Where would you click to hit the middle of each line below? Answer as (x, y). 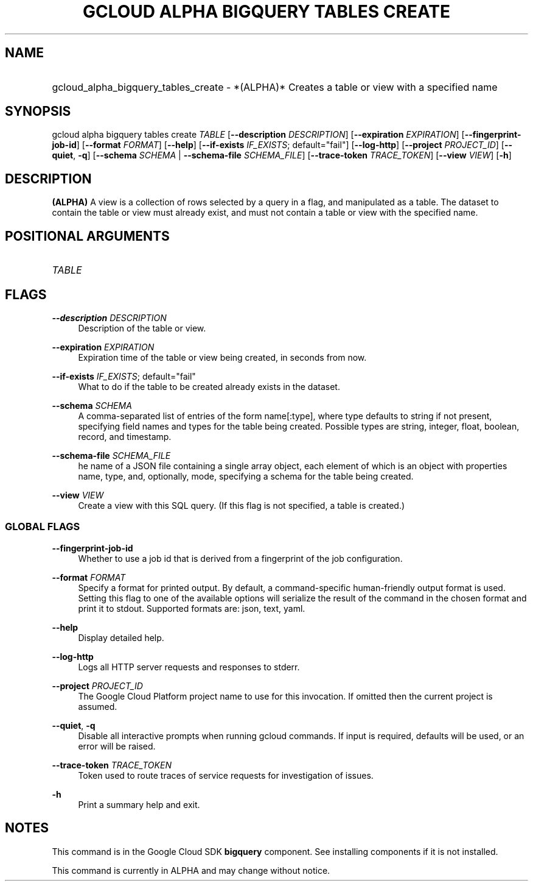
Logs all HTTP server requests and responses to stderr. (189, 667)
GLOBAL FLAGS (43, 527)
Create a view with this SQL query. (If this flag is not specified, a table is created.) (242, 505)
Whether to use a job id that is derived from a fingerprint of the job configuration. (240, 558)
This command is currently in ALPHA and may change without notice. (191, 870)
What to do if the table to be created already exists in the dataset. (209, 386)
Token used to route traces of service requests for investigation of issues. (226, 775)
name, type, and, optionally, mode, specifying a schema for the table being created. (246, 476)
